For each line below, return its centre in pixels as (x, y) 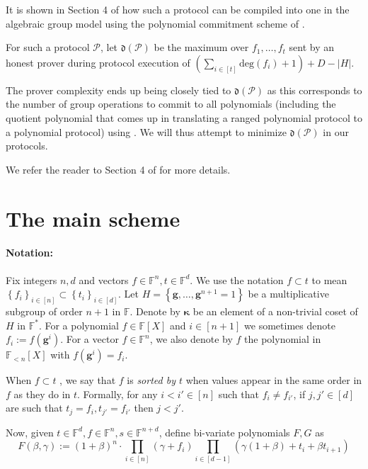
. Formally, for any (117, 394)
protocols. (27, 146)
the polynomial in (283, 339)
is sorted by (151, 380)
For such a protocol (48, 47)
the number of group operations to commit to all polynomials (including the (171, 104)
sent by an (312, 47)
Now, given (30, 432)
